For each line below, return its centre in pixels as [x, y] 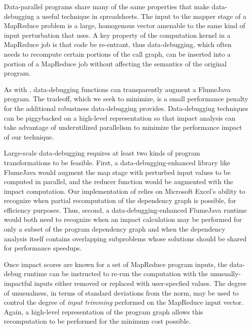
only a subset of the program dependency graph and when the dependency [115, 229]
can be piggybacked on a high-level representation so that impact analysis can [120, 117]
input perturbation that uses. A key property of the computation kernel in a [117, 35]
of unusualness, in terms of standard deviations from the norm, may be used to [121, 292]
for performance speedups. [43, 248]
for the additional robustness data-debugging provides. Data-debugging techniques [126, 108]
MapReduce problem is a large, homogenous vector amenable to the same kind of [125, 25]
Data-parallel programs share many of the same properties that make [107, 6]
